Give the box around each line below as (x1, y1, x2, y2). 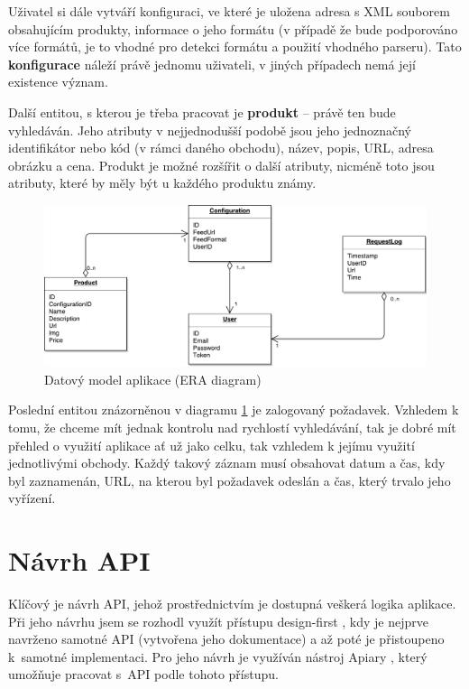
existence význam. (8, 72, 108, 91)
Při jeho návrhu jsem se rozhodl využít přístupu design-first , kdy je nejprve (8, 611, 428, 630)
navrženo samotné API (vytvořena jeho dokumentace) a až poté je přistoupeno (8, 629, 445, 648)
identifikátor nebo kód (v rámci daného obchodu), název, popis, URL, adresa (8, 138, 434, 157)
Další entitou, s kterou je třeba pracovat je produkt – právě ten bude (8, 102, 396, 121)
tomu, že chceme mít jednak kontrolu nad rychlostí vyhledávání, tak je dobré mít (8, 418, 456, 436)
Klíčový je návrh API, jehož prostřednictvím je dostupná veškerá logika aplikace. (8, 594, 456, 613)
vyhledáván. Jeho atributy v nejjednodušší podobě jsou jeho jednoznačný (8, 120, 411, 139)
